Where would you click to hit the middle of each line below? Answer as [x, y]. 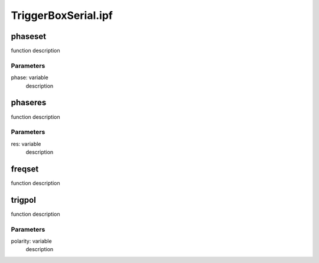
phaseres [29, 103]
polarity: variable [32, 241]
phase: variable [30, 77]
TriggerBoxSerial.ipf [62, 15]
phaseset [29, 36]
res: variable [26, 144]
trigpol [24, 200]
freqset [25, 169]
